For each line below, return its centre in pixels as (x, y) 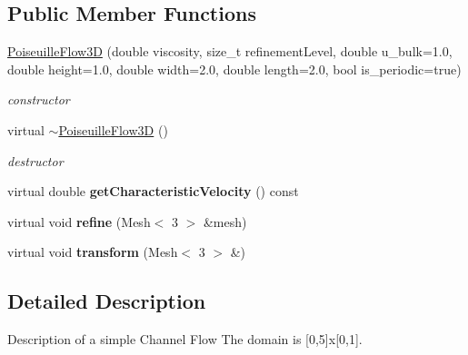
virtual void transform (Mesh (93, 252)
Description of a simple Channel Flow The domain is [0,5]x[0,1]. (185, 339)
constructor (39, 99)
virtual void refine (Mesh (79, 221)
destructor (35, 160)
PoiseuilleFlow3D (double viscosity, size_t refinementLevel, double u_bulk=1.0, (230, 51)
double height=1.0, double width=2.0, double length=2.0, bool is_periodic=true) (234, 69)
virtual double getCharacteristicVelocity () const (153, 191)
